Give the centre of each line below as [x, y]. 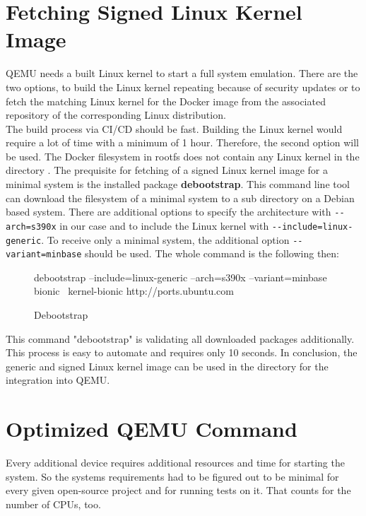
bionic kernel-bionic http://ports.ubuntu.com [134, 291]
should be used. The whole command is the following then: [212, 253]
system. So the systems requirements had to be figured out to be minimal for [172, 476]
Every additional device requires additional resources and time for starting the [175, 463]
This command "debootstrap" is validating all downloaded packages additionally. [180, 338]
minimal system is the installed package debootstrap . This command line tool [178, 184]
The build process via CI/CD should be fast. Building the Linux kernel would [174, 128]
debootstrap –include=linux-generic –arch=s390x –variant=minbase [181, 277]
